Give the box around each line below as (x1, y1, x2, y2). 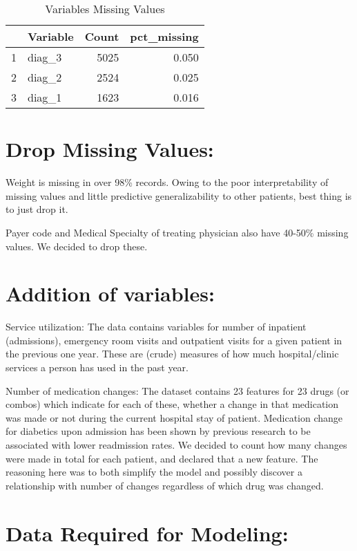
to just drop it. (6, 202, 68, 216)
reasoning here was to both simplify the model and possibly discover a (6, 465, 302, 479)
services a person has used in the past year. (6, 360, 189, 374)
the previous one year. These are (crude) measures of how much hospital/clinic (6, 346, 339, 361)
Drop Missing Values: (6, 135, 214, 163)
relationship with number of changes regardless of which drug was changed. (6, 478, 324, 492)
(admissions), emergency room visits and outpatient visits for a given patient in (6, 333, 342, 347)
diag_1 (28, 89, 62, 105)
